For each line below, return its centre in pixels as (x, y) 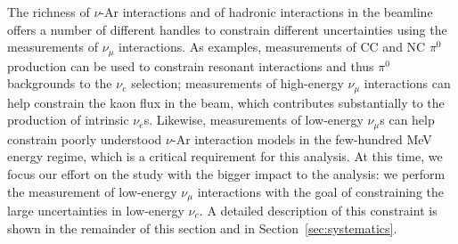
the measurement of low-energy (92, 191)
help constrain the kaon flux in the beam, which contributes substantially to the (226, 102)
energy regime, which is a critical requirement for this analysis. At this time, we (225, 156)
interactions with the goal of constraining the (320, 191)
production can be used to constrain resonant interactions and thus (191, 65)
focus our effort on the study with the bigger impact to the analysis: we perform (226, 173)
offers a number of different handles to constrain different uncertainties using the (227, 29)
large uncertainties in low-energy (96, 210)
